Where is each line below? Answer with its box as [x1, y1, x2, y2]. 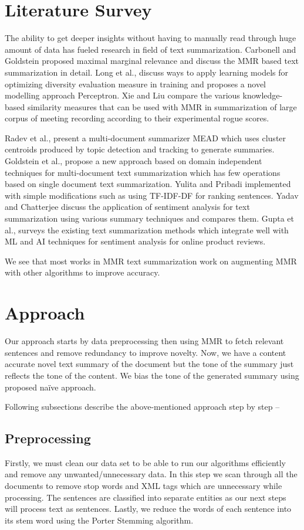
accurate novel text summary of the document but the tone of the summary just [5, 358, 294, 370]
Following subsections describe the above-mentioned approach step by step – [5, 400, 280, 413]
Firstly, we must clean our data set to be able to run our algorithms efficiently [5, 456, 286, 468]
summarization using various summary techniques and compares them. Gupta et [5, 212, 295, 225]
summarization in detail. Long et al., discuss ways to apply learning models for [5, 66, 288, 78]
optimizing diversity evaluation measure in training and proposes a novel [5, 77, 266, 90]
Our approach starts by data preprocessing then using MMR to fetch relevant [5, 335, 284, 347]
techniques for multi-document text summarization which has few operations [5, 166, 281, 178]
